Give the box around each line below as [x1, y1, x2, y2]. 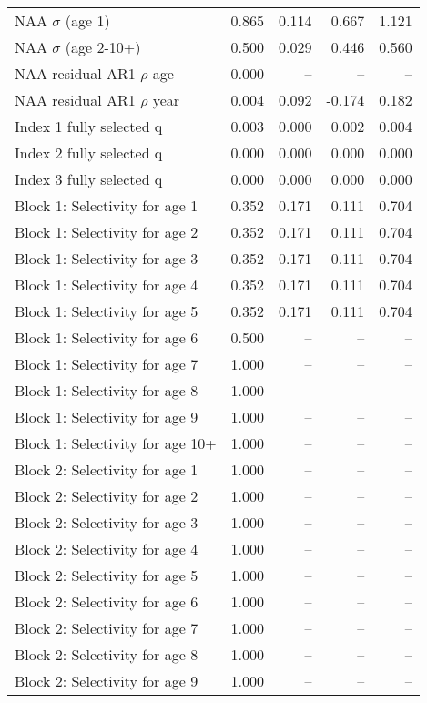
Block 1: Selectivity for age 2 [15, 221, 198, 242]
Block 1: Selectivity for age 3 [15, 248, 198, 269]
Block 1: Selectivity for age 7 [15, 353, 198, 374]
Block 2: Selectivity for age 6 [15, 591, 198, 612]
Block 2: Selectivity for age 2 [15, 485, 198, 506]
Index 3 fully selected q [15, 168, 163, 189]
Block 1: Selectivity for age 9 [15, 406, 198, 427]
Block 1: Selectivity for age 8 [15, 380, 198, 401]
